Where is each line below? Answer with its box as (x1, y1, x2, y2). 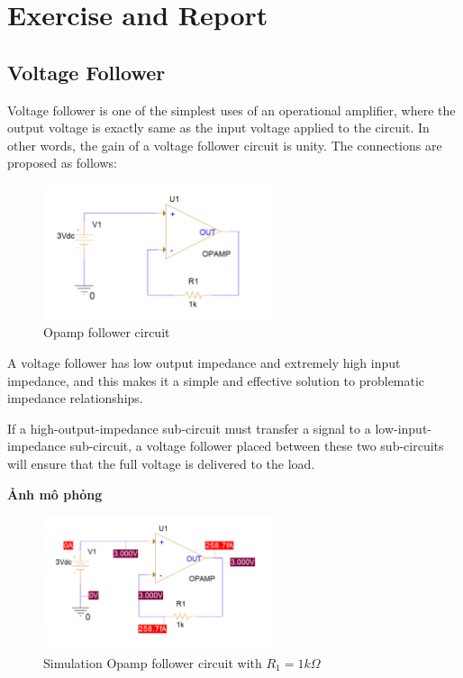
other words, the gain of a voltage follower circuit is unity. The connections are (7, 135, 442, 154)
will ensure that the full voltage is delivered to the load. (7, 454, 315, 472)
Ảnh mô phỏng (7, 484, 103, 503)
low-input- (375, 418, 432, 437)
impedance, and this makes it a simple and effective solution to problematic (7, 371, 425, 389)
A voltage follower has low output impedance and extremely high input (7, 353, 401, 371)
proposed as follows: (7, 153, 117, 172)
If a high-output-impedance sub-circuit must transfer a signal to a (7, 418, 371, 437)
